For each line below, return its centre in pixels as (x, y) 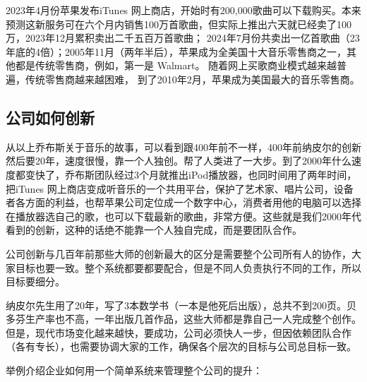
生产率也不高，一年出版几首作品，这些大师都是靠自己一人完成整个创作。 (193, 319)
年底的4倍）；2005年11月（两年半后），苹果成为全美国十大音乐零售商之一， (176, 51)
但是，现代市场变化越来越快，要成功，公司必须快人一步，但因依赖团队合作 (179, 332)
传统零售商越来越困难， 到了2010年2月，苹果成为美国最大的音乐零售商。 (192, 79)
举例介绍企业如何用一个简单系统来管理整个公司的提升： (134, 370)
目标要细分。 (35, 281)
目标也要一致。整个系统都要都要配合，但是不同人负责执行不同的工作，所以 (188, 267)
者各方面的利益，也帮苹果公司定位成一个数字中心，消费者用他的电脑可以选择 (183, 202)
